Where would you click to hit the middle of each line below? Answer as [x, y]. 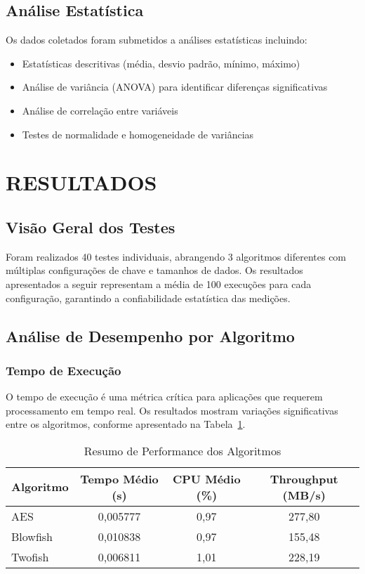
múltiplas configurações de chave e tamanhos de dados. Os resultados [154, 270]
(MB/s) [304, 495]
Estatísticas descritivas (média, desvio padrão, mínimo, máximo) [161, 63]
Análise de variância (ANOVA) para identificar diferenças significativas [175, 87]
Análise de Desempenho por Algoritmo [150, 335]
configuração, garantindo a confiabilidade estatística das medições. [148, 298]
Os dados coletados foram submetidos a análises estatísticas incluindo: [157, 40]
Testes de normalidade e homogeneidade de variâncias [138, 134]
